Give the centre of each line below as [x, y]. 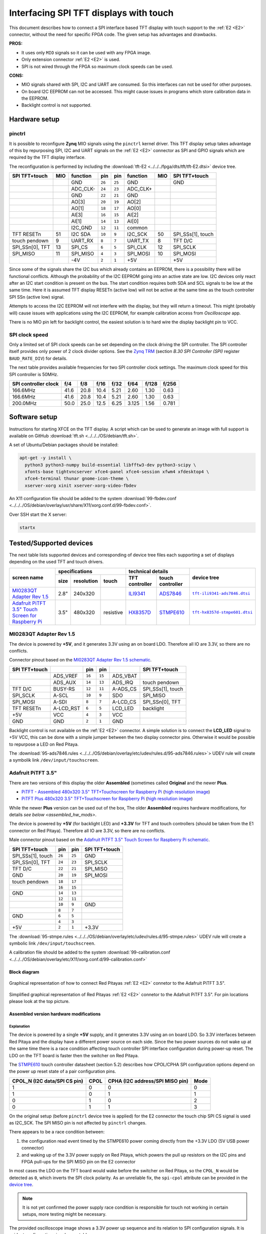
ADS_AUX [65, 682]
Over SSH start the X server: [38, 514]
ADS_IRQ [123, 682]
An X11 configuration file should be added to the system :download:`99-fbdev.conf [93, 498]
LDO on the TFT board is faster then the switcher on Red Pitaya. [74, 1055]
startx [27, 527]
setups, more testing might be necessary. [65, 1214]
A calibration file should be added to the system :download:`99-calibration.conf [90, 952]
